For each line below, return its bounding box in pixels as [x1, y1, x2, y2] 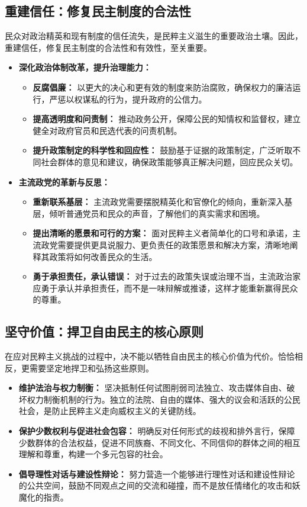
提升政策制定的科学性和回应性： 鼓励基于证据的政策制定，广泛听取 [33, 144, 293, 156]
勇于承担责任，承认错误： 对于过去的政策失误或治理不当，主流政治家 [33, 270, 301, 283]
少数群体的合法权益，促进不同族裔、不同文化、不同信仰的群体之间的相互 [18, 436, 300, 448]
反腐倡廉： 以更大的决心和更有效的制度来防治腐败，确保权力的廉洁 [33, 81, 293, 93]
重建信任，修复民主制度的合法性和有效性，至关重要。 [5, 41, 212, 53]
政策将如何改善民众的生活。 [49, 250, 157, 262]
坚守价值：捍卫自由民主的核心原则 [5, 322, 203, 341]
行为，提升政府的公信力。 [107, 92, 207, 105]
